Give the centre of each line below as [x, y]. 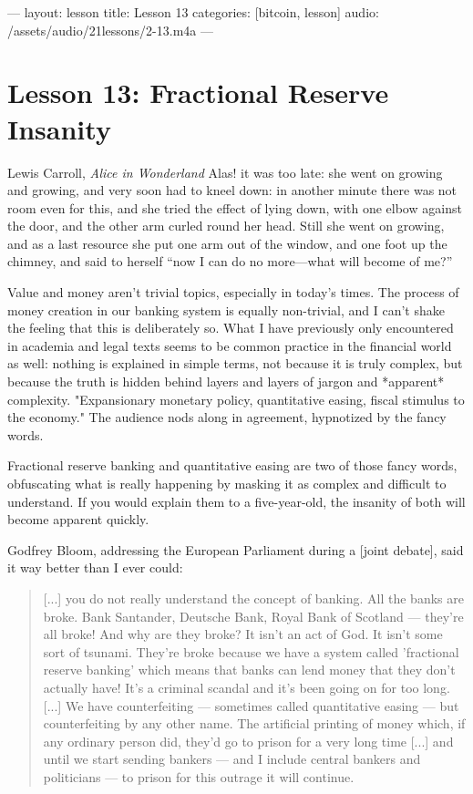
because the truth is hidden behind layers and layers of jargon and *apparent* [226, 382]
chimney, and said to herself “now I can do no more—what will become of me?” [230, 261]
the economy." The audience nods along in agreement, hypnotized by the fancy [227, 417]
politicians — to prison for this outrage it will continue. [199, 776]
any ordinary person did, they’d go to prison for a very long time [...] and [248, 741]
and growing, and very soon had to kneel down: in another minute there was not [232, 190]
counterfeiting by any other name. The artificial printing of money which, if [254, 723]
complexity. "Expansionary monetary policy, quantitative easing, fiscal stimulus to [236, 399]
